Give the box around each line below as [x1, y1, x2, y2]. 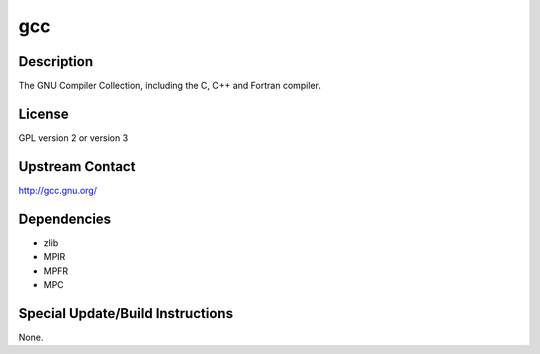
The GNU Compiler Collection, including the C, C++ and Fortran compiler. [18, 80, 322, 92]
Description [18, 53, 94, 70]
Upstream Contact [18, 158, 136, 175]
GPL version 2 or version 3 [18, 131, 129, 144]
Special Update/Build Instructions [18, 305, 234, 322]
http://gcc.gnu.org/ [18, 184, 97, 196]
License [18, 105, 69, 122]
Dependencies [18, 210, 112, 227]
